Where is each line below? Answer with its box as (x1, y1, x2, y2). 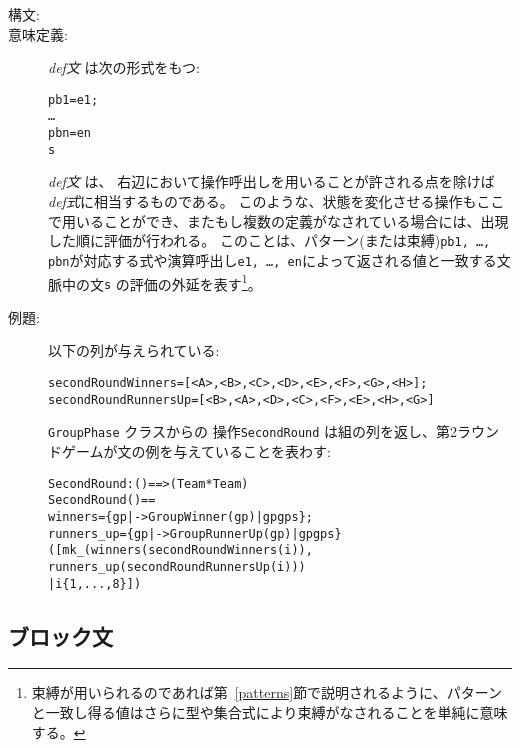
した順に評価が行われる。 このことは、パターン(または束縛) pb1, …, (48, 230, 491, 251)
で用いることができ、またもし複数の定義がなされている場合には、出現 (48, 210, 509, 231)
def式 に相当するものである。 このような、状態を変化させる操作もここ (48, 191, 505, 211)
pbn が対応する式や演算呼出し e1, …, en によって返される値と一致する (48, 249, 497, 270)
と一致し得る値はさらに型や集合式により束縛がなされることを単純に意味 (31, 701, 508, 722)
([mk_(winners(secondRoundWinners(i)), (48, 543, 313, 558)
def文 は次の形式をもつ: (48, 57, 200, 78)
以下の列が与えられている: (48, 340, 220, 361)
